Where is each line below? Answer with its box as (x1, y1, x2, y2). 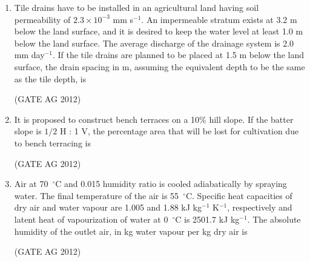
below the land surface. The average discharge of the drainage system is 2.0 (14, 36, 294, 49)
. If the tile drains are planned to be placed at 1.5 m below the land (52, 48, 304, 61)
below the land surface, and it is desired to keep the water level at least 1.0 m (14, 25, 303, 38)
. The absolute (247, 212, 301, 225)
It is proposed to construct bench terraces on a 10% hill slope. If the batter (14, 113, 294, 125)
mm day (14, 48, 45, 61)
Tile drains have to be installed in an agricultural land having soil (14, 1, 259, 13)
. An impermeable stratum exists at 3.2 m (141, 13, 297, 25)
